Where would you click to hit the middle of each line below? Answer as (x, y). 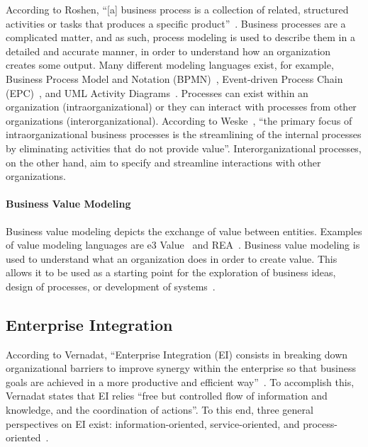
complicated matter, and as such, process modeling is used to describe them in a (180, 37)
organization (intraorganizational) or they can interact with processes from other (181, 107)
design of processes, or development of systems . (111, 286)
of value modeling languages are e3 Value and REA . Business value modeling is (183, 245)
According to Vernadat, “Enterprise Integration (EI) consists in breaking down (177, 354)
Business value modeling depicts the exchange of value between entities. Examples (184, 231)
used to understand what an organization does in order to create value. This (172, 258)
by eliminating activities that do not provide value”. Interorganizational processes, (184, 148)
